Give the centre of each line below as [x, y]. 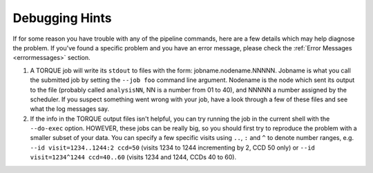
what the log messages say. [70, 109]
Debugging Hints [62, 18]
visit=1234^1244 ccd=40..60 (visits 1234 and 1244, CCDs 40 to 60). [133, 157]
